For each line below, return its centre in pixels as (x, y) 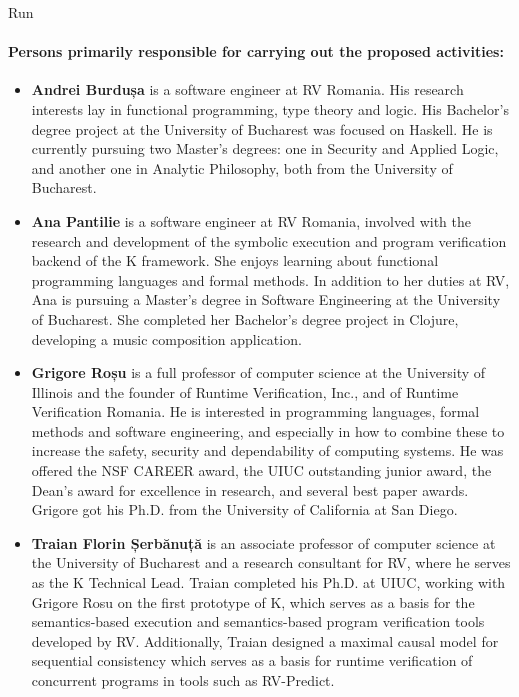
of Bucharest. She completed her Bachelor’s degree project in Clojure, (245, 318)
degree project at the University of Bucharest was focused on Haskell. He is (262, 128)
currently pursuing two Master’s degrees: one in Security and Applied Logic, (265, 148)
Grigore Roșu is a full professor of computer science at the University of (258, 372)
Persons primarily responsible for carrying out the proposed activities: (256, 51)
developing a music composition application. (166, 338)
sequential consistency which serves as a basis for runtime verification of (252, 660)
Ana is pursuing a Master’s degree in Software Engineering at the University (266, 299)
